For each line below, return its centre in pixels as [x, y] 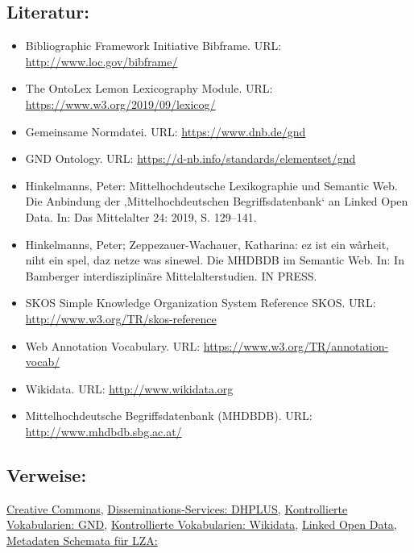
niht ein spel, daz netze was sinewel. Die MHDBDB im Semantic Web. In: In [215, 260]
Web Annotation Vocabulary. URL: [113, 345]
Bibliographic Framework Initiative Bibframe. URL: [153, 46]
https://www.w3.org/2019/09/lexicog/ [120, 104]
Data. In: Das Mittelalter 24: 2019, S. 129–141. [141, 216]
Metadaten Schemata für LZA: [82, 540]
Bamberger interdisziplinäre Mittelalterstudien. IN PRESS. [171, 275]
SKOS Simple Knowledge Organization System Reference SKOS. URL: [201, 303]
